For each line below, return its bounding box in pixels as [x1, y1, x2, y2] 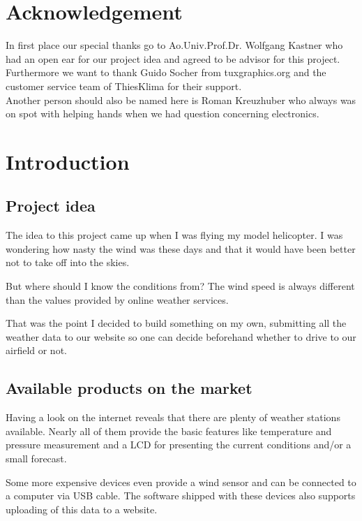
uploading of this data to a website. [6, 501, 158, 516]
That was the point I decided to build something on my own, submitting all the [6, 316, 347, 330]
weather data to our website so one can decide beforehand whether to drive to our [6, 329, 356, 344]
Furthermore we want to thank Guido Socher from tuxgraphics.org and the [6, 65, 326, 80]
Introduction [6, 147, 130, 175]
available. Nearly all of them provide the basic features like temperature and [6, 423, 332, 438]
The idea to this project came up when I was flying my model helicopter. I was [6, 228, 343, 242]
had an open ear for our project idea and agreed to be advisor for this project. [6, 51, 340, 66]
